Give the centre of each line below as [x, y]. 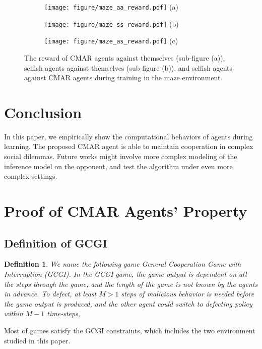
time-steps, [64, 313]
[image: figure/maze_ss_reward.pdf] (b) [112, 23]
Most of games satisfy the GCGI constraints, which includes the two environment [130, 330]
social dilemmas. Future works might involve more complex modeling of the [121, 156]
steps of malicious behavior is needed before [188, 294]
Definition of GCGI [56, 243]
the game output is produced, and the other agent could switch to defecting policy [128, 303]
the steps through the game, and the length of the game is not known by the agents [131, 284]
